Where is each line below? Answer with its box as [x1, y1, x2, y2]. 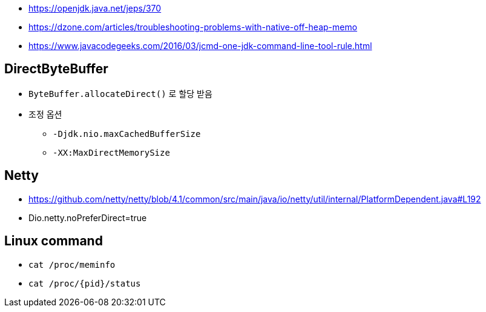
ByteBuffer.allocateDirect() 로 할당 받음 [28, 88, 212, 99]
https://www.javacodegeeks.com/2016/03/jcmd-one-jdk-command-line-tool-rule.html [28, 41, 372, 51]
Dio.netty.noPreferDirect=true [28, 212, 147, 223]
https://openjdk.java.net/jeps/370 [28, 3, 162, 13]
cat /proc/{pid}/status [28, 278, 141, 288]
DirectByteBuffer [4, 61, 108, 77]
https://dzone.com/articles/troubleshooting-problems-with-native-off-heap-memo [28, 22, 358, 32]
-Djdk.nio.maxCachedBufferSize [53, 128, 201, 139]
